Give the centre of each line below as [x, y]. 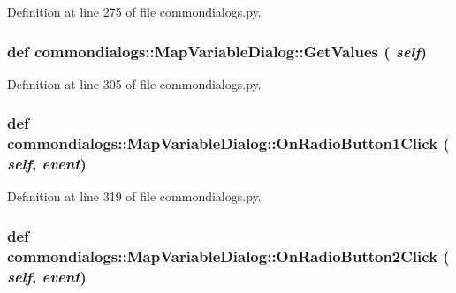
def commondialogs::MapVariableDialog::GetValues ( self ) [217, 51]
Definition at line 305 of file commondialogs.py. [134, 83]
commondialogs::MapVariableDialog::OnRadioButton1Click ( [228, 143]
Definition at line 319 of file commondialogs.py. [134, 196]
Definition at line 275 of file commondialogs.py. [134, 11]
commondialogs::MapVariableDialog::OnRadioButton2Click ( [228, 255]
